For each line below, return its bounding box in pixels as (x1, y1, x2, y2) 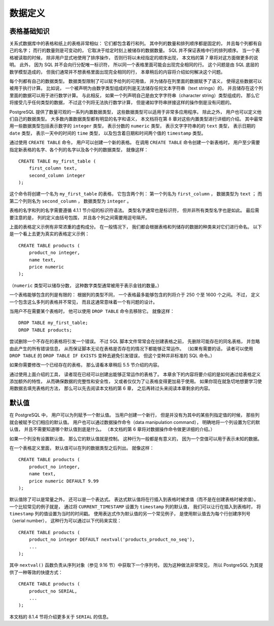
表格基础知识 (9, 27, 50, 36)
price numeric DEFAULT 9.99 (28, 478, 99, 484)
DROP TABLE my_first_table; (18, 320, 88, 326)
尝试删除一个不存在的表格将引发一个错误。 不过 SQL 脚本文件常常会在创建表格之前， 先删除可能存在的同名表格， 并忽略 (9, 338, 260, 345)
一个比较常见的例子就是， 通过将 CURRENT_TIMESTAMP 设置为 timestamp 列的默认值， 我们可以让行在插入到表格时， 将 (9, 503, 261, 510)
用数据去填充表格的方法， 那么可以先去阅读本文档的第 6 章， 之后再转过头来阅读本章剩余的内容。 (9, 385, 213, 391)
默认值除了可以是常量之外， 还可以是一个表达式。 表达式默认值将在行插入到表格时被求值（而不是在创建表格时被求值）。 (9, 497, 259, 503)
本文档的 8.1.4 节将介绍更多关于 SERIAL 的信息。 (9, 613, 112, 619)
